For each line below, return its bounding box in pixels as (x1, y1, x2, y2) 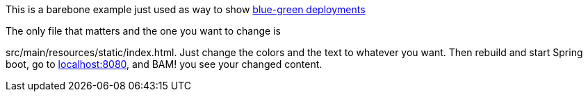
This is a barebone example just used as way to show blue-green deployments (6, 3, 366, 15)
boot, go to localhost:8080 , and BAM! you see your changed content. (6, 58, 322, 70)
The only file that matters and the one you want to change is (6, 25, 281, 37)
